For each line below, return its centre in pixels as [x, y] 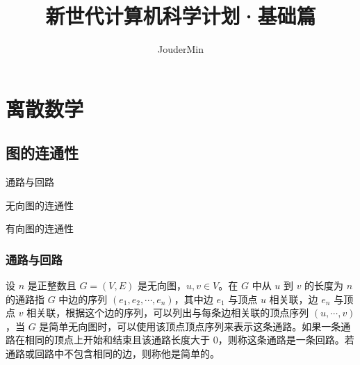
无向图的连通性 [40, 205]
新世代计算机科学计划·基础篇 [181, 16]
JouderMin [181, 49]
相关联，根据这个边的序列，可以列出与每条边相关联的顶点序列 [168, 313]
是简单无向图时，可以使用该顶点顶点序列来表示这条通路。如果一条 [190, 326]
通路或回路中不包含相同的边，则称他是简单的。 [113, 354]
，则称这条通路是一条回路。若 [286, 340]
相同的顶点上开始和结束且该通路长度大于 [117, 340]
